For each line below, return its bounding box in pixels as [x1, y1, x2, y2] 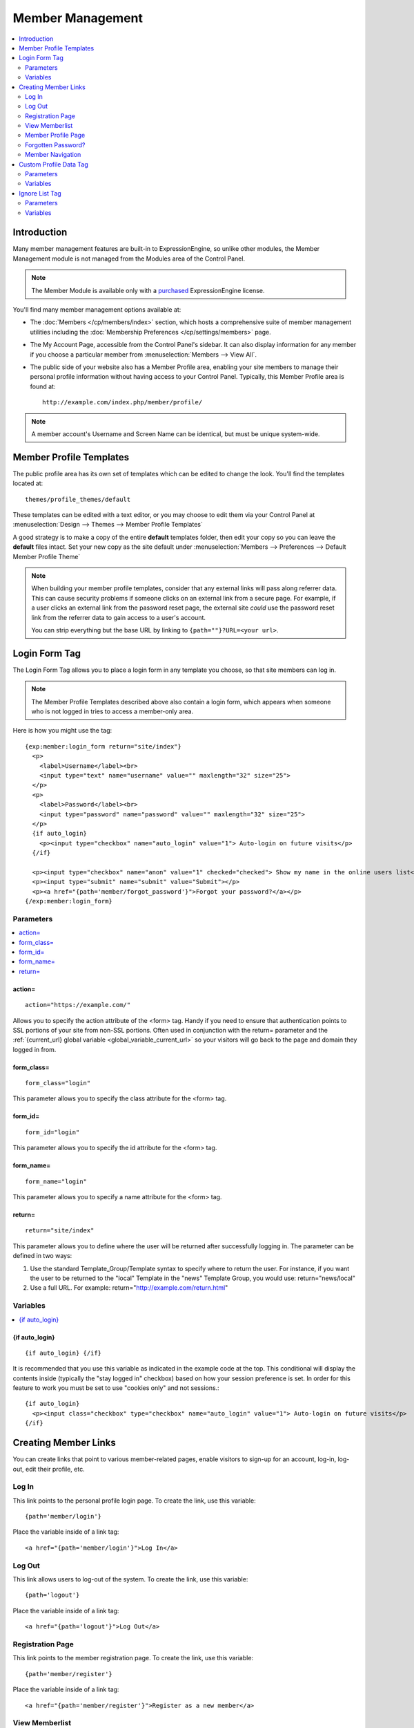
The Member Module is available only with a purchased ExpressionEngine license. [31, 286, 265, 294]
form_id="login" [25, 1128, 80, 1136]
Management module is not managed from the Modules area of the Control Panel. [12, 254, 245, 263]
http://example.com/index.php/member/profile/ [42, 398, 203, 406]
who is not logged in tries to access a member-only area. [31, 707, 193, 715]
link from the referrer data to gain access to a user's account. [31, 613, 206, 621]
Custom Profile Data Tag [19, 160, 89, 169]
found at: [30, 382, 56, 391]
